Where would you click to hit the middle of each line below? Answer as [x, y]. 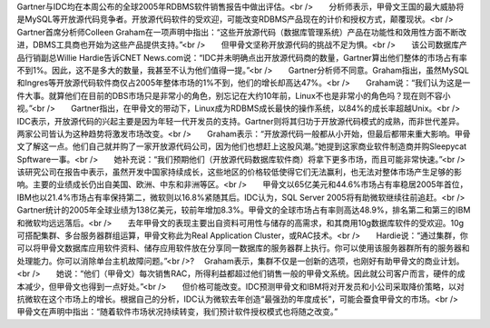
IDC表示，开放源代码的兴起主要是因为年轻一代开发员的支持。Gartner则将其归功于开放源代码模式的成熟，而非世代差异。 [240, 121]
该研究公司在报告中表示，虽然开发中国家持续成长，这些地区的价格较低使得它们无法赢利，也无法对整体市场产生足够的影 [239, 172]
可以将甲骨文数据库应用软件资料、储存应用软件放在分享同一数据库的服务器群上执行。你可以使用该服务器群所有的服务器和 [243, 248]
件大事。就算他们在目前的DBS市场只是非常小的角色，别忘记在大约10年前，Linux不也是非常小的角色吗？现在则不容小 [234, 95]
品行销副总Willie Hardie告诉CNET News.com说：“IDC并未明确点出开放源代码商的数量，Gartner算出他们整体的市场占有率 [242, 57]
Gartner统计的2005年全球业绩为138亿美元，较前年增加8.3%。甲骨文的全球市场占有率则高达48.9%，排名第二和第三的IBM [244, 210]
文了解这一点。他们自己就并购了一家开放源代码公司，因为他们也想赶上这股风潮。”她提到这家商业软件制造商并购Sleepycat [242, 146]
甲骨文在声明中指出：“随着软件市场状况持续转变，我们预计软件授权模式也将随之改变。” [177, 312]
